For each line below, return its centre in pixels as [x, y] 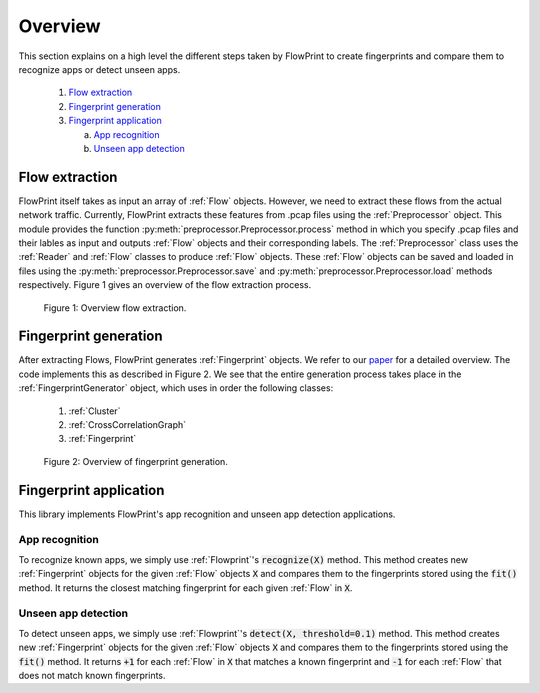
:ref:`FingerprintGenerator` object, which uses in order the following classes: [176, 388]
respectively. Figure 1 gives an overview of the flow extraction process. [165, 285]
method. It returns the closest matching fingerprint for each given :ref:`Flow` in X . [185, 587]
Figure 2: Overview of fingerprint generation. [136, 461]
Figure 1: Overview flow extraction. [115, 307]
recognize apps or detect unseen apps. [99, 69]
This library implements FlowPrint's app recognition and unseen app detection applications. [207, 514]
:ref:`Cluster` [94, 411]
